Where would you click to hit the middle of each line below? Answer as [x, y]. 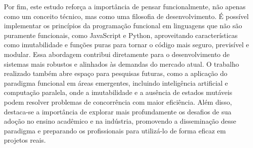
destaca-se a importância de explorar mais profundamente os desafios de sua [118, 111]
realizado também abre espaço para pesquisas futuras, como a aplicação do [116, 73]
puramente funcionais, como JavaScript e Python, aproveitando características [121, 35]
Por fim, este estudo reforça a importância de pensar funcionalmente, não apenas [125, 6]
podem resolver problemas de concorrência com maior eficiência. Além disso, [118, 102]
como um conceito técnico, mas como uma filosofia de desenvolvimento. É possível [126, 16]
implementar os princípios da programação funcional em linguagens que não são [123, 26]
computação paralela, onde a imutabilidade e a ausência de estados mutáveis [118, 92]
